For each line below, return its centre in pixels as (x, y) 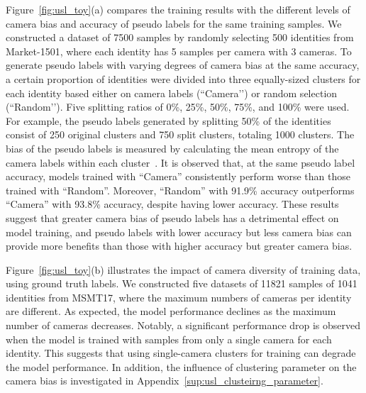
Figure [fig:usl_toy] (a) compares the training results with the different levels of (178, 9)
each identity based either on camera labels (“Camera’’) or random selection (172, 93)
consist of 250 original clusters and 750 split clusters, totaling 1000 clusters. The (180, 134)
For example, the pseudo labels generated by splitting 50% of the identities (168, 120)
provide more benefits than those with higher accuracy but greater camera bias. (179, 246)
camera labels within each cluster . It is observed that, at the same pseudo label (181, 162)
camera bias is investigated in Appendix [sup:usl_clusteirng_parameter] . (165, 381)
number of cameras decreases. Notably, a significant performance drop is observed (183, 325)
